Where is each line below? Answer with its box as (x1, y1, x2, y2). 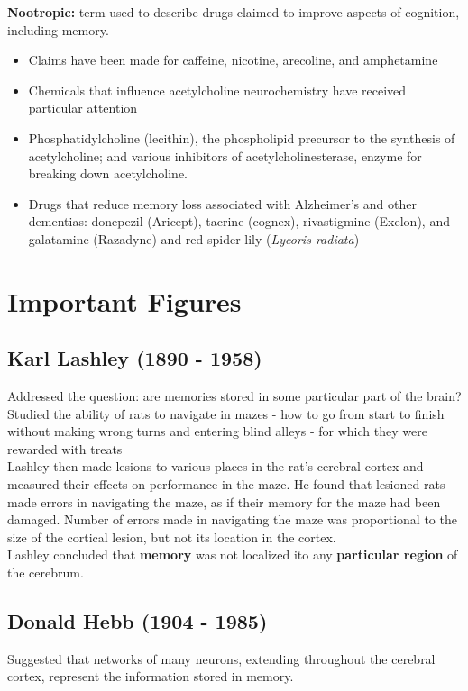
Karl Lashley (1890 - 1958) (7, 344, 262, 372)
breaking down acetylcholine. (28, 164, 188, 183)
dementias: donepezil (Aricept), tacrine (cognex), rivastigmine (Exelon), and (28, 212, 450, 231)
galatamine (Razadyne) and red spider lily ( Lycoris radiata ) (28, 229, 360, 248)
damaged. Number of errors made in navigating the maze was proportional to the (7, 510, 457, 529)
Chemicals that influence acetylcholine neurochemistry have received (28, 80, 407, 99)
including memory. (7, 20, 109, 39)
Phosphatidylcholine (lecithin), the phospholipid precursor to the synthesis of (28, 128, 455, 147)
